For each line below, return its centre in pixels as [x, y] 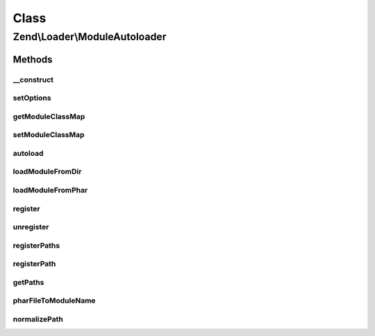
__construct [33, 80]
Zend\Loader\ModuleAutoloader [90, 37]
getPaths [28, 282]
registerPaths [36, 245]
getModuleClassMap [49, 116]
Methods [33, 59]
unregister [31, 227]
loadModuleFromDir [47, 172]
